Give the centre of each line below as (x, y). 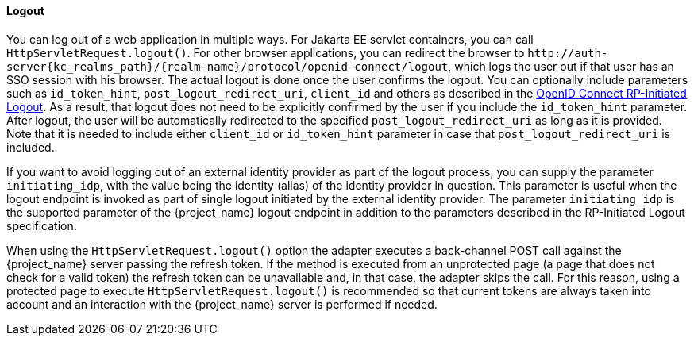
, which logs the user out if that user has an (561, 66)
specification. (42, 225)
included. (31, 147)
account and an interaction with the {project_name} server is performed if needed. (222, 304)
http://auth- (568, 53)
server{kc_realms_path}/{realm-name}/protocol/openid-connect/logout (227, 66)
